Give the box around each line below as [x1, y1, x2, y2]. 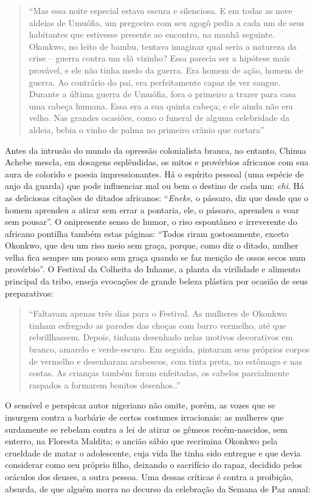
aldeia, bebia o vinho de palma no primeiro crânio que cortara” [29, 123, 265, 136]
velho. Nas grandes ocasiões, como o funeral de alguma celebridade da [29, 111, 289, 124]
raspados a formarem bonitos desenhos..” [29, 378, 181, 391]
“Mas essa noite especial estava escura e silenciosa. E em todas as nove [29, 4, 292, 16]
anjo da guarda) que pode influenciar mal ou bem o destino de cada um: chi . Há [5, 179, 304, 192]
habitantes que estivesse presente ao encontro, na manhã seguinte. [29, 28, 275, 41]
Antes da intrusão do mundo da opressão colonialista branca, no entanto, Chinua [5, 143, 306, 156]
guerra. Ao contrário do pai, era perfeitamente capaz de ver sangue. [29, 75, 281, 88]
